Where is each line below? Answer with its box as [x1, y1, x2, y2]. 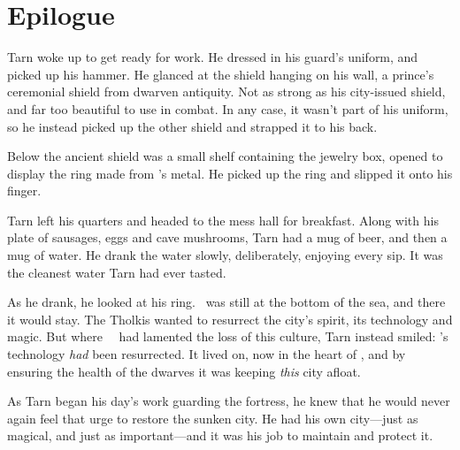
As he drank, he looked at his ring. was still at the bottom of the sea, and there [7, 293, 446, 311]
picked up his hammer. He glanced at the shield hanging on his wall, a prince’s [7, 65, 434, 83]
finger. [7, 181, 42, 200]
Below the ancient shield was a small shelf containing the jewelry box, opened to [7, 147, 443, 165]
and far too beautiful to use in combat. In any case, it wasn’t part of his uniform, [7, 99, 448, 118]
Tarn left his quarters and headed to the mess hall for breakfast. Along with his [7, 210, 439, 229]
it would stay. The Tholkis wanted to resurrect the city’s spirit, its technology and [7, 309, 453, 328]
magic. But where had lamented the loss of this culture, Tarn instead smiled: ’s [7, 327, 448, 346]
